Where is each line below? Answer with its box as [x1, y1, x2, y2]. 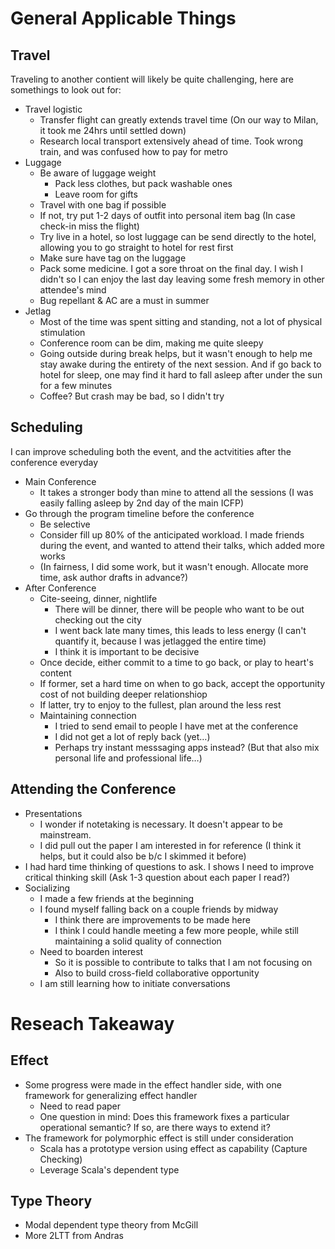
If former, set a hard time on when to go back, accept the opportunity [39, 677, 326, 689]
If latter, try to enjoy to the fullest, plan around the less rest [39, 698, 282, 711]
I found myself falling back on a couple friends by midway [39, 903, 279, 915]
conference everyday [10, 456, 98, 468]
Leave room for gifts [54, 188, 138, 200]
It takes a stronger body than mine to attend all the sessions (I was [39, 486, 314, 498]
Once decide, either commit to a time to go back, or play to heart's [39, 656, 314, 668]
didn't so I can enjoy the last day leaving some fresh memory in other [39, 273, 325, 285]
